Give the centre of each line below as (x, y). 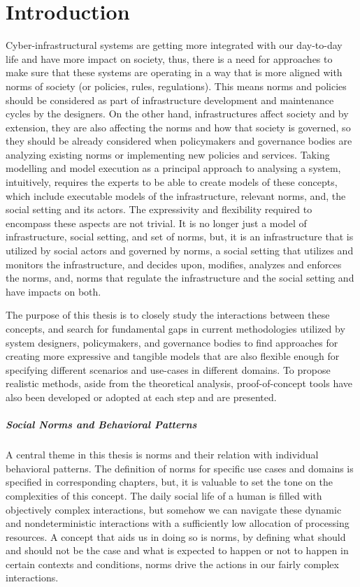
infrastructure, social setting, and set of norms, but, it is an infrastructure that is (180, 237)
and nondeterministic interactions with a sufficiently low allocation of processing (178, 523)
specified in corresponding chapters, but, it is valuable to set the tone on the (169, 482)
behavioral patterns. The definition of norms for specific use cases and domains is (180, 468)
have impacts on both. (53, 291)
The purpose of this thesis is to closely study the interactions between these (168, 315)
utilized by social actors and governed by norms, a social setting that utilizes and (180, 251)
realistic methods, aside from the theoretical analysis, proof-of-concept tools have (179, 383)
